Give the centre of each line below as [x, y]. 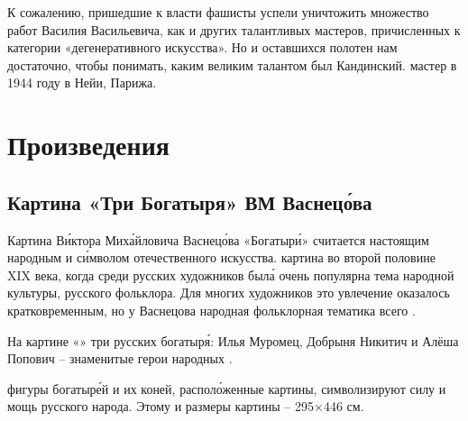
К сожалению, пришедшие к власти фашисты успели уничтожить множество [218, 12]
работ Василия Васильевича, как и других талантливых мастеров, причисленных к [234, 29]
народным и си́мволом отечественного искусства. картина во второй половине [221, 257]
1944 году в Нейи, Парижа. [82, 82]
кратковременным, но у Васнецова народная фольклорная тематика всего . [211, 310]
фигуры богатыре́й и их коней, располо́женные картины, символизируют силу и [227, 388]
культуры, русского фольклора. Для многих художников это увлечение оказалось [229, 293]
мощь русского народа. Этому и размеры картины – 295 [161, 406]
